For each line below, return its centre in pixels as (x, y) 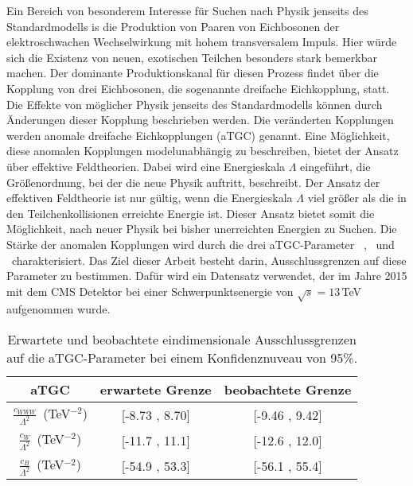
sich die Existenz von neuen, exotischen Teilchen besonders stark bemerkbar (192, 57)
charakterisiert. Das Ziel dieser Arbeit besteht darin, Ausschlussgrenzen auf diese (209, 260)
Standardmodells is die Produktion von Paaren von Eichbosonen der (173, 26)
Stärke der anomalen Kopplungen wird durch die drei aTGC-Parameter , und (201, 244)
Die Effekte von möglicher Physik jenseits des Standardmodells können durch (195, 104)
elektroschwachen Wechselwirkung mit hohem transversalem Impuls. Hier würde (202, 42)
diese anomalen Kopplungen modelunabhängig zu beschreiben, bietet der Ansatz (203, 151)
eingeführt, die (335, 166)
